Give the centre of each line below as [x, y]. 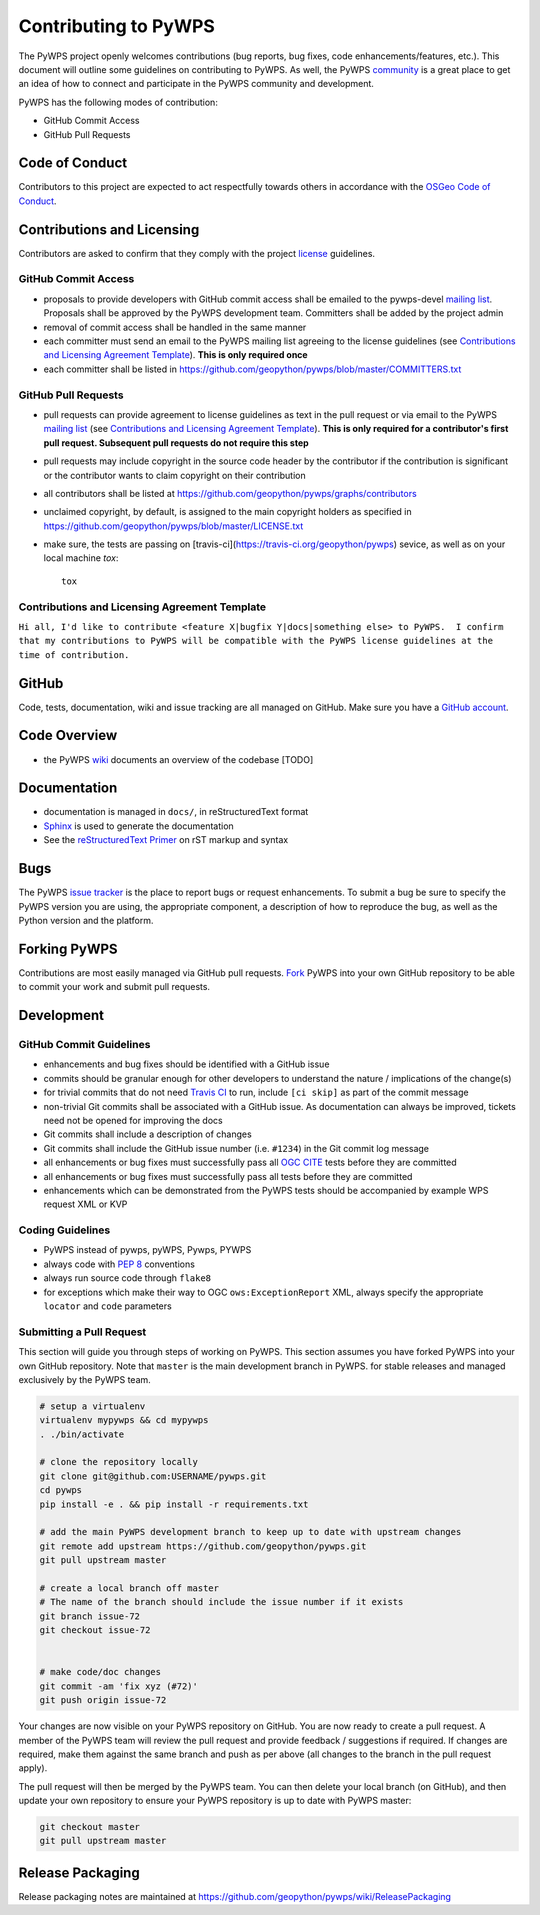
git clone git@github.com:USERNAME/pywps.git [153, 1476]
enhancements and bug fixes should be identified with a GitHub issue [186, 1064]
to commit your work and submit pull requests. [114, 987]
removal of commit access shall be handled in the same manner [175, 327]
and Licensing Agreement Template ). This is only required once [176, 355]
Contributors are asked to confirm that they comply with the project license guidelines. [196, 253]
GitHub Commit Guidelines [84, 1045]
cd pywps [61, 1490]
